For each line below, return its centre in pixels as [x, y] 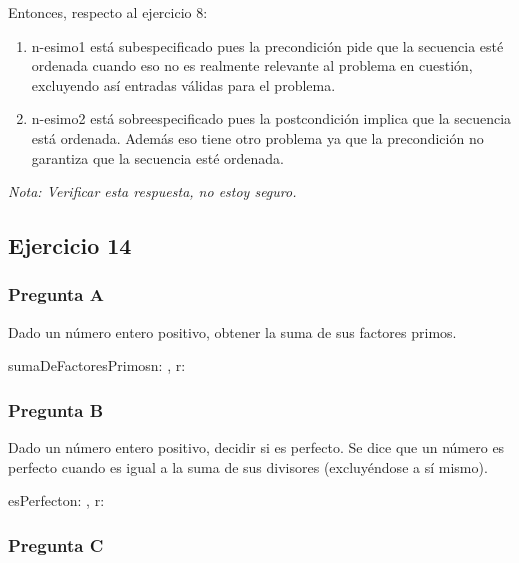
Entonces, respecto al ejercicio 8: [108, 12]
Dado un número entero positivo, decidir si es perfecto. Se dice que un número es [256, 447]
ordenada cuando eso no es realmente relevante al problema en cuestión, [252, 65]
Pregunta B [56, 409]
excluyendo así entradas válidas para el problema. [183, 84]
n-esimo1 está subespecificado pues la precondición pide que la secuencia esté [267, 45]
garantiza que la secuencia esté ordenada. [158, 157]
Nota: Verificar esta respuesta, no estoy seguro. [152, 191]
